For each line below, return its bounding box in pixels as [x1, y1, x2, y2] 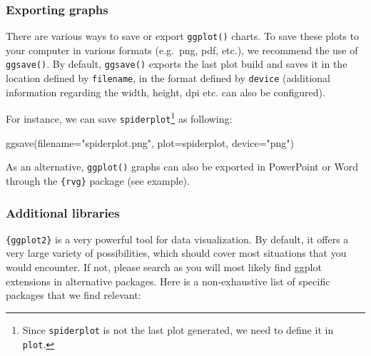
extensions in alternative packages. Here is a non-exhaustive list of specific [6, 273, 330, 288]
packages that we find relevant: [6, 288, 141, 302]
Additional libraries [6, 203, 120, 221]
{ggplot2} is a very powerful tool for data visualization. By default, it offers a [6, 231, 349, 246]
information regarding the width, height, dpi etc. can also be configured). [6, 84, 325, 99]
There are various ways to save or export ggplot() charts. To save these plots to [6, 29, 360, 44]
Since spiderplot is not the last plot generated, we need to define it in [22, 322, 334, 337]
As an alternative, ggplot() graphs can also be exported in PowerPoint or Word [6, 159, 359, 174]
